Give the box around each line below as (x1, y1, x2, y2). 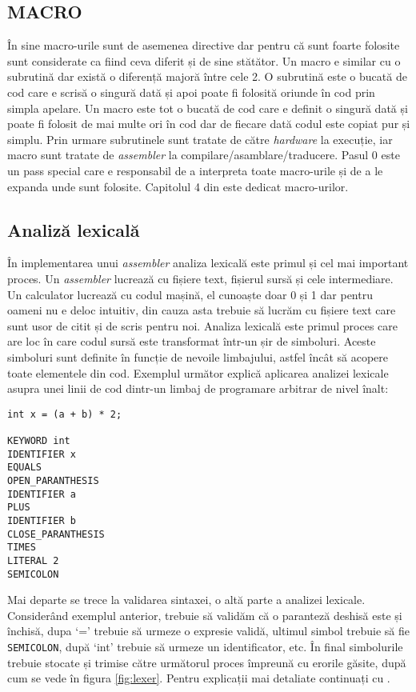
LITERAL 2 (7, 554, 59, 566)
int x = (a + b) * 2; (7, 408, 122, 420)
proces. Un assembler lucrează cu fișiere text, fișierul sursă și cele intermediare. (7, 270, 394, 286)
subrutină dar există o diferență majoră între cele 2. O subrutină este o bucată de (7, 68, 407, 85)
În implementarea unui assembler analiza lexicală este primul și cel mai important (7, 254, 409, 271)
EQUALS (7, 462, 42, 474)
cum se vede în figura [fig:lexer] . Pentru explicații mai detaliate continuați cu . (7, 670, 390, 686)
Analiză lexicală (7, 217, 140, 242)
